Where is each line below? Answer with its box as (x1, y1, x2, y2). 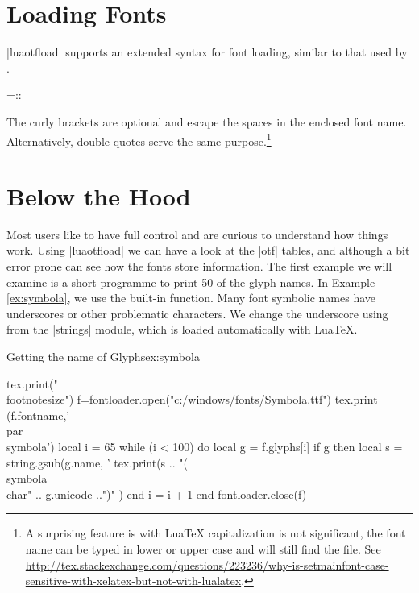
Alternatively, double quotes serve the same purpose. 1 (6, 130, 272, 149)
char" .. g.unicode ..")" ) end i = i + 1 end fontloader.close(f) (6, 485, 307, 502)
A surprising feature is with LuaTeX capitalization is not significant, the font (25, 525, 406, 541)
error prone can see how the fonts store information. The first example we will (6, 258, 392, 275)
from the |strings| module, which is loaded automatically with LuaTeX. (6, 321, 358, 338)
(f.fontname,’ (6, 406, 70, 423)
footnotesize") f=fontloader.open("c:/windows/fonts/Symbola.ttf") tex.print (6, 391, 378, 408)
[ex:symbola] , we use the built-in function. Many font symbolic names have (6, 289, 376, 306)
